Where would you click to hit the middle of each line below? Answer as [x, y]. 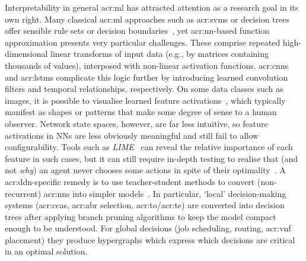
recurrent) [23, 193]
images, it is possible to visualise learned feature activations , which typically [145, 100]
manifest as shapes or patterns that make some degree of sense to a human [141, 112]
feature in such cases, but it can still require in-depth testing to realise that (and [152, 158]
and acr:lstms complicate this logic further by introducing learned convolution [146, 77]
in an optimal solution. [46, 251]
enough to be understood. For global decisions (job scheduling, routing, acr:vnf [148, 228]
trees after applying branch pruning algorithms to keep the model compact [141, 216]
